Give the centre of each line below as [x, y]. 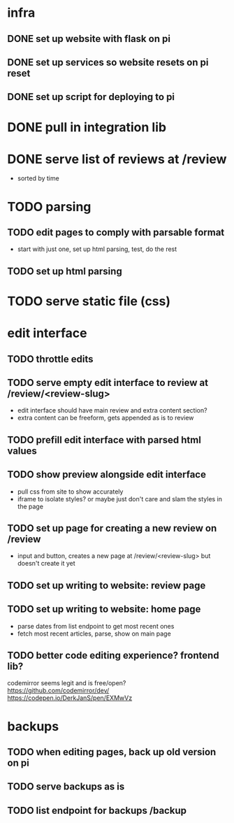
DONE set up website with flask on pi [89, 39]
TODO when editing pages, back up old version [112, 752]
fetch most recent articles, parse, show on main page [94, 634]
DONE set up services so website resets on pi [108, 62]
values [22, 451]
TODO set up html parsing [65, 271]
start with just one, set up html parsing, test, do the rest [97, 249]
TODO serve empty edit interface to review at [108, 383]
